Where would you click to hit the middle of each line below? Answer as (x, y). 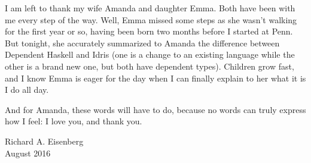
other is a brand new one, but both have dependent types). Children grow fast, (150, 66)
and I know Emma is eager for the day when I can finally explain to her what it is (155, 78)
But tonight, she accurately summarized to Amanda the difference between (142, 43)
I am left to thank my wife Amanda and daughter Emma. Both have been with (150, 8)
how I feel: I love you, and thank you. (74, 121)
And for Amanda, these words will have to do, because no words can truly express (155, 109)
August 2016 (28, 153)
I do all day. (27, 90)
